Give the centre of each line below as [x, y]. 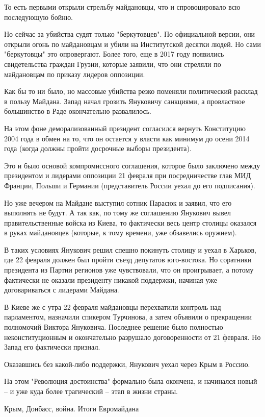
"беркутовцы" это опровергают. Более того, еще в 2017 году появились [114, 54]
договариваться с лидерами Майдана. [62, 290]
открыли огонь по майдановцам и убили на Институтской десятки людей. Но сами [132, 44]
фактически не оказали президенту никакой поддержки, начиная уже [111, 279]
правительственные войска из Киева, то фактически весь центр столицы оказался [130, 222]
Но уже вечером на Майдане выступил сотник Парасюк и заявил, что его [118, 202]
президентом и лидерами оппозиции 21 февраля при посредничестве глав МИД [128, 175]
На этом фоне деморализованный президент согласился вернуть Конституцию [125, 128]
